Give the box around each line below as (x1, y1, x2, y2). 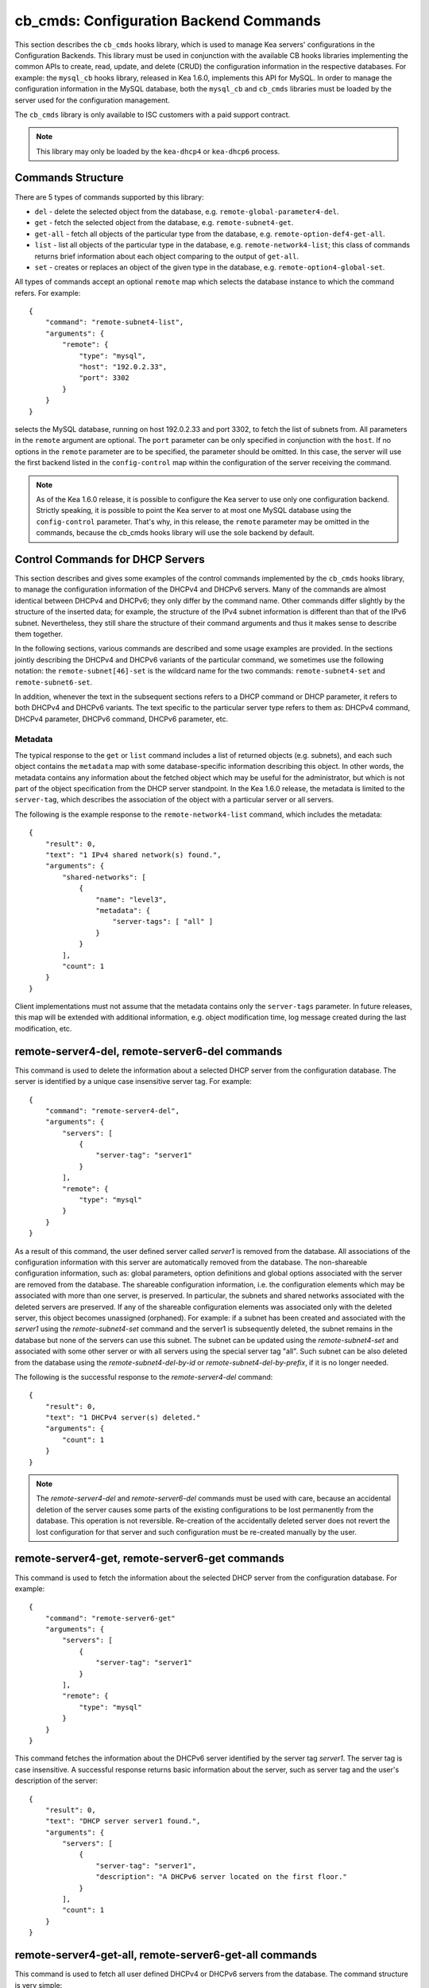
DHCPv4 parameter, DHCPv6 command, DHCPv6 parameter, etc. (14, 714, 229, 724)
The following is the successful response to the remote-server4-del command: (14, 1372, 273, 1381)
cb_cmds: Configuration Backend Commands (14, 12, 321, 29)
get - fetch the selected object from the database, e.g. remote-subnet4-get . (34, 218, 294, 227)
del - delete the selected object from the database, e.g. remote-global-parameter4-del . (34, 207, 339, 216)
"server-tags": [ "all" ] (112, 917, 214, 926)
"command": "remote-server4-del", (44, 1106, 180, 1115)
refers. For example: (14, 288, 81, 297)
